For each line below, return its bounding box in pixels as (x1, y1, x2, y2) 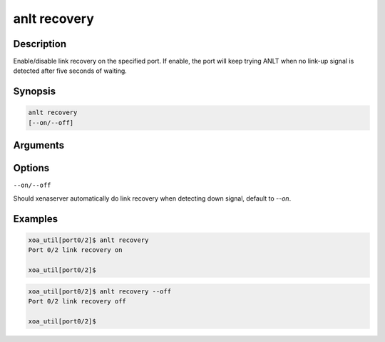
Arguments (13, 139, 65, 151)
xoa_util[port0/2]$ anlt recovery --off (28, 287, 171, 296)
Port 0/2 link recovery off (28, 297, 126, 305)
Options (13, 162, 50, 174)
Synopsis (13, 86, 56, 98)
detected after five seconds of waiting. (13, 66, 128, 75)
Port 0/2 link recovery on (28, 246, 123, 254)
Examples (13, 213, 58, 225)
